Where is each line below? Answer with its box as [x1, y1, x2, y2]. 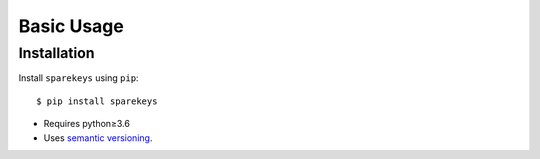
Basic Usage [18, 15, 124, 37]
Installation [18, 44, 95, 62]
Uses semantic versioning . [43, 131, 153, 144]
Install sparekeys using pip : [18, 72, 139, 84]
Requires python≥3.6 [43, 118, 130, 130]
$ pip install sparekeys [36, 95, 158, 107]
